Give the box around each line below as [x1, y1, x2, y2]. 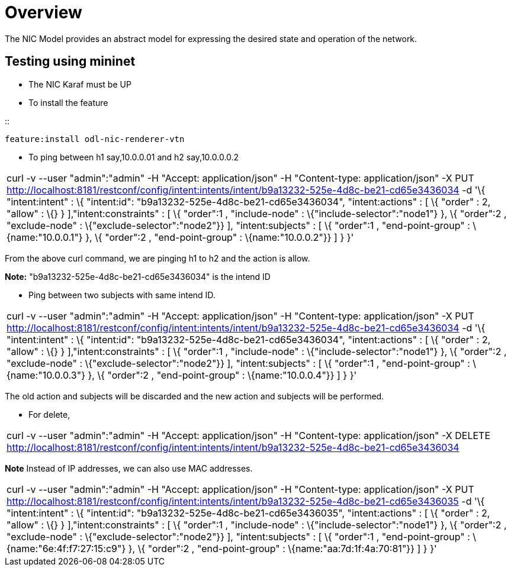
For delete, [28, 409, 70, 420]
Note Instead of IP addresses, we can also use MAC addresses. [5, 463, 253, 473]
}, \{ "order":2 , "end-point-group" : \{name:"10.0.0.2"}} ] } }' [85, 231, 354, 243]
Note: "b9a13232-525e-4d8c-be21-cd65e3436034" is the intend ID [5, 271, 271, 282]
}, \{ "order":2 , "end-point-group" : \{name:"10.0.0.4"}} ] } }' [88, 369, 357, 381]
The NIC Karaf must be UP [28, 79, 131, 89]
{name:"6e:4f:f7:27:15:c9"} [7, 542, 126, 554]
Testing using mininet [5, 54, 136, 69]
